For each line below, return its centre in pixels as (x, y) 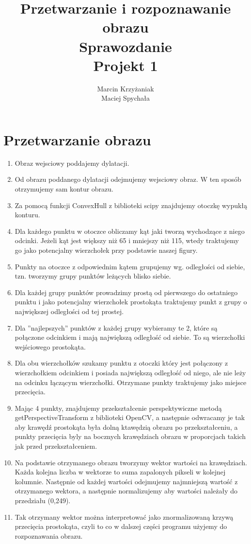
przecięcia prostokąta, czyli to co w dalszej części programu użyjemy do (121, 526)
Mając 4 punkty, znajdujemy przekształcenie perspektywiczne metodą (118, 408)
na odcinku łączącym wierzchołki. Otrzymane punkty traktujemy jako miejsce (131, 382)
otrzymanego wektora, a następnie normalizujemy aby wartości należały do (126, 491)
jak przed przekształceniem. (56, 446)
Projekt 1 (125, 65)
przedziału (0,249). (43, 500)
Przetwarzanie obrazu (77, 139)
